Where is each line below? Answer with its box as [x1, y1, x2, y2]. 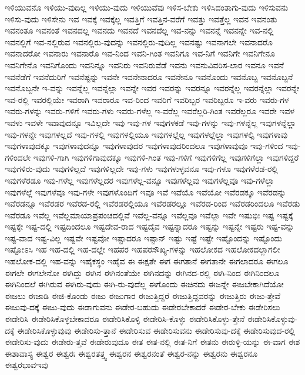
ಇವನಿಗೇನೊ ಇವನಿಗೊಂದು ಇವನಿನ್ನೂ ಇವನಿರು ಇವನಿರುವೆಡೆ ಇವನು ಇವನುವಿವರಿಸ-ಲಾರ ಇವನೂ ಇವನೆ [5, 58, 284, 71]
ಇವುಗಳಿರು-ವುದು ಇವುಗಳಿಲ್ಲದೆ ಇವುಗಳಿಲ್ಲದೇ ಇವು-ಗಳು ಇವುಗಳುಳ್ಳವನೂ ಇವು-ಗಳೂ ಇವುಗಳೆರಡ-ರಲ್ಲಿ [5, 162, 278, 175]
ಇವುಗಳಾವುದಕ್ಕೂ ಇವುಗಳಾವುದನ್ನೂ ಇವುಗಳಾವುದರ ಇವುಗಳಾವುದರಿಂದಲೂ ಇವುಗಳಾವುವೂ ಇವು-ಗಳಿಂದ [5, 140, 283, 152]
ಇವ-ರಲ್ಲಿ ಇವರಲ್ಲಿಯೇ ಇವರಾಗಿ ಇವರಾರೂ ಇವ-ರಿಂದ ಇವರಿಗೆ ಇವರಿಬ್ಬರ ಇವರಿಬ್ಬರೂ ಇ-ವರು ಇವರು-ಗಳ [5, 93, 289, 105]
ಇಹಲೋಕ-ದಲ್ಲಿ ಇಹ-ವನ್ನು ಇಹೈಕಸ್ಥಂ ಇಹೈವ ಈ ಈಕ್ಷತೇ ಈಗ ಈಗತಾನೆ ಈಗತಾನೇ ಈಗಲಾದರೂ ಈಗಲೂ [5, 255, 289, 267]
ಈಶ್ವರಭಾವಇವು [5, 359, 48, 371]
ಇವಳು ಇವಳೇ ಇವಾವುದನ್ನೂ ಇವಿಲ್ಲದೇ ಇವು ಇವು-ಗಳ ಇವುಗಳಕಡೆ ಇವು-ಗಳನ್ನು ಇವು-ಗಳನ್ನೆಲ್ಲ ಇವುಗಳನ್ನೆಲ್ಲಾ [5, 116, 296, 128]
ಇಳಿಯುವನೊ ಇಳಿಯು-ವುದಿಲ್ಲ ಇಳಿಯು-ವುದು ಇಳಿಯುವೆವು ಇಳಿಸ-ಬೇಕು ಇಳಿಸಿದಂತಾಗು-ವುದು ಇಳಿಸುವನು [5, 1, 289, 13]
